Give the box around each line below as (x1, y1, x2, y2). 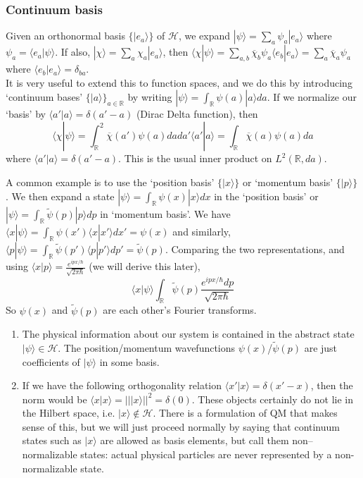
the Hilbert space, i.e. (22, 405, 115, 420)
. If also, (55, 44, 91, 59)
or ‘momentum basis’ (243, 174, 333, 189)
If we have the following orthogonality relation (22, 378, 222, 393)
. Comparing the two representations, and (165, 242, 345, 257)
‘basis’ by (6, 106, 46, 121)
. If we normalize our (267, 90, 357, 104)
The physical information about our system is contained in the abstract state (22, 326, 355, 341)
